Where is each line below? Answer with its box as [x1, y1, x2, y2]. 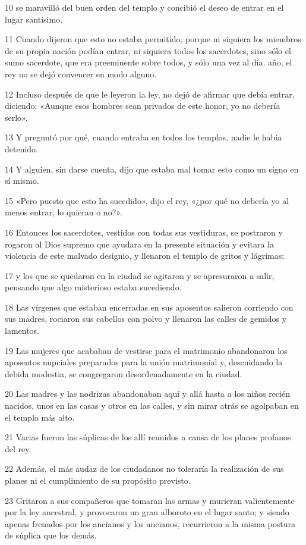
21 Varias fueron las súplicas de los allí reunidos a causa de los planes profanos [5, 431, 291, 443]
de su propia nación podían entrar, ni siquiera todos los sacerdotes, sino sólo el [5, 44, 291, 57]
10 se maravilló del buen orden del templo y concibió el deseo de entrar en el [5, 1, 284, 13]
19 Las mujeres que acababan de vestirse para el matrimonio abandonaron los [5, 344, 288, 356]
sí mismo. [5, 174, 39, 187]
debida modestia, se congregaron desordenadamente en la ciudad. [5, 367, 242, 380]
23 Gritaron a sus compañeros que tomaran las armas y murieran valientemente [5, 494, 295, 506]
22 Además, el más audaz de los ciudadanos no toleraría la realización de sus [5, 462, 284, 475]
